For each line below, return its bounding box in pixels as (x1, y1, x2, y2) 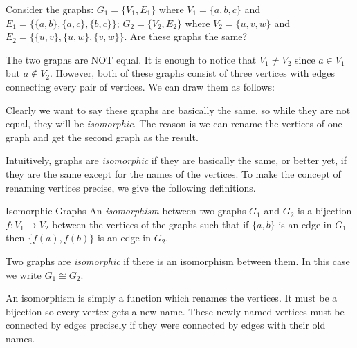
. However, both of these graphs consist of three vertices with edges (50, 66, 336, 80)
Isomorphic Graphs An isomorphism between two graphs (6, 203, 246, 218)
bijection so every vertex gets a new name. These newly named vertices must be (6, 304, 345, 318)
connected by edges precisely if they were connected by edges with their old (6, 318, 326, 332)
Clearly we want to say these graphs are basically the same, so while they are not (6, 102, 351, 117)
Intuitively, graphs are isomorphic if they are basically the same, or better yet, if (6, 153, 347, 167)
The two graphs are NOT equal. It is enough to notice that (6, 52, 257, 66)
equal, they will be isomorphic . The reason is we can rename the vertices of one (6, 116, 342, 131)
